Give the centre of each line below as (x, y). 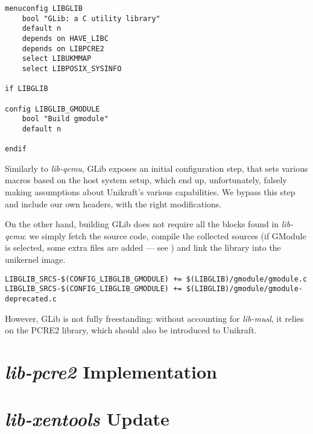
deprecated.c (31, 299)
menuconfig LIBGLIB (44, 8)
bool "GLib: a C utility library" (91, 18)
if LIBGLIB (27, 89)
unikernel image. (35, 259)
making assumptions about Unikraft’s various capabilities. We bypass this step (150, 192)
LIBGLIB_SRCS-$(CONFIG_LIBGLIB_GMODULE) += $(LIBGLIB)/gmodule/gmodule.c (156, 279)
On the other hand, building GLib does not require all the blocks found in (142, 224)
